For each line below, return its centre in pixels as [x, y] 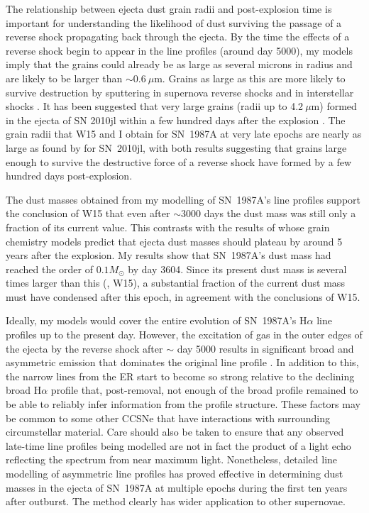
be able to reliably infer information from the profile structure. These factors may [183, 404]
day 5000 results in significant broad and [265, 348]
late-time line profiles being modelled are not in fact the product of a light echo [178, 445]
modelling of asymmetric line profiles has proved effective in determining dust [175, 473]
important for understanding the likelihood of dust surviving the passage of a [174, 22]
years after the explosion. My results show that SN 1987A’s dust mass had [169, 255]
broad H [24, 390]
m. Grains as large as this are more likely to [250, 78]
